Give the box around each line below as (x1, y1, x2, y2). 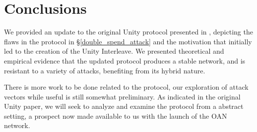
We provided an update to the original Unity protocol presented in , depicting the (4, 27, 253, 37)
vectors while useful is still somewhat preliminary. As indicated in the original (4, 91, 241, 101)
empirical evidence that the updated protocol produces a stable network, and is (4, 55, 246, 66)
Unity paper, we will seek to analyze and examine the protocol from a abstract (4, 101, 244, 111)
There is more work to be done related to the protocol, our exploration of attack (4, 82, 249, 92)
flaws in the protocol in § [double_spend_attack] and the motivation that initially (4, 36, 252, 46)
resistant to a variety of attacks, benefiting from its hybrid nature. (4, 65, 205, 75)
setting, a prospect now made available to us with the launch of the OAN (4, 110, 227, 121)
